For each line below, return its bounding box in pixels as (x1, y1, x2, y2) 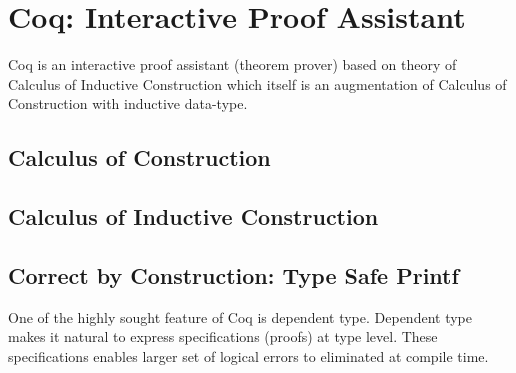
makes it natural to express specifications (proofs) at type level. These (8, 326, 438, 347)
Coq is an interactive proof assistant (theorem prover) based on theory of (8, 54, 457, 75)
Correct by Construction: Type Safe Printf (8, 259, 459, 290)
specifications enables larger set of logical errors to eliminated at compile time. (8, 345, 489, 366)
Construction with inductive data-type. (8, 93, 248, 114)
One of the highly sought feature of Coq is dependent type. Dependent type (8, 306, 472, 327)
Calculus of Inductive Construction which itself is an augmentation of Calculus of (8, 73, 507, 94)
